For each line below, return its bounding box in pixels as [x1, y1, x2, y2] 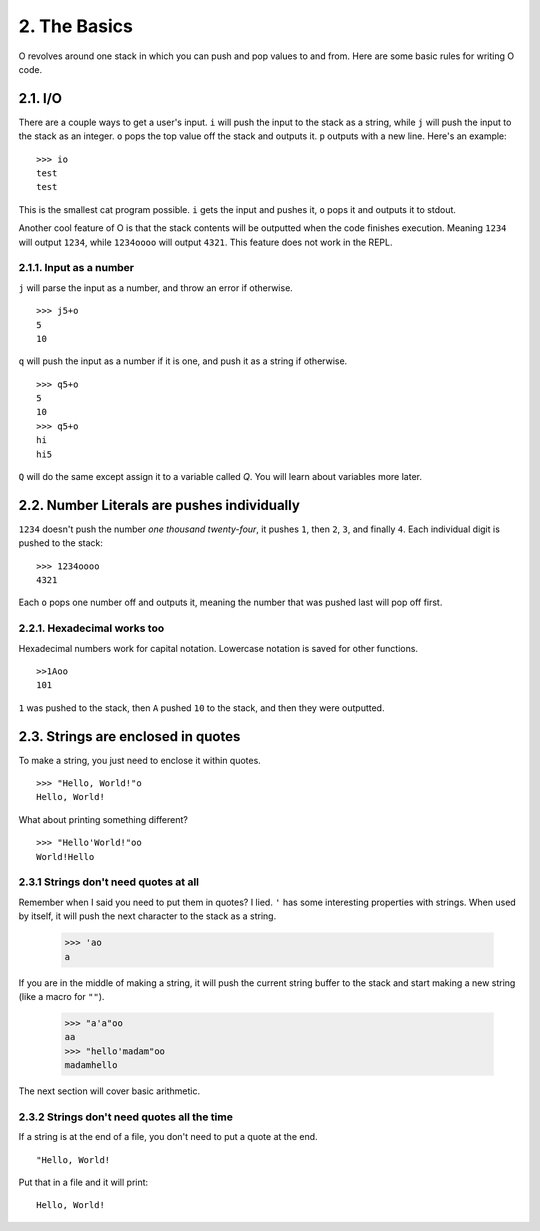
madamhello [64, 1060, 118, 1071]
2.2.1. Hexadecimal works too [18, 621, 165, 635]
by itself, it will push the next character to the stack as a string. [18, 910, 277, 922]
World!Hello [36, 851, 95, 862]
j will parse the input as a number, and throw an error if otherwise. [18, 281, 294, 294]
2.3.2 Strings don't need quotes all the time [18, 1110, 234, 1124]
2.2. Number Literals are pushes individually [18, 496, 300, 514]
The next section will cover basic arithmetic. [18, 1085, 200, 1097]
